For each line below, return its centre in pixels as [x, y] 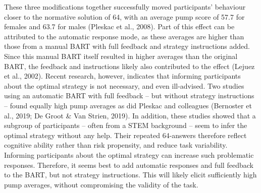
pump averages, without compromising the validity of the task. [101, 184]
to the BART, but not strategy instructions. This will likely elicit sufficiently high [130, 175]
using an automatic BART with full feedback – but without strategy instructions [129, 95]
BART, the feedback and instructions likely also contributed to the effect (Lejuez [129, 66]
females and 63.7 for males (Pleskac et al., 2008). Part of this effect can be [119, 26]
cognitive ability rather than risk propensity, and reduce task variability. [116, 145]
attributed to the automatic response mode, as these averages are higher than [124, 36]
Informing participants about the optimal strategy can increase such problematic [129, 154]
